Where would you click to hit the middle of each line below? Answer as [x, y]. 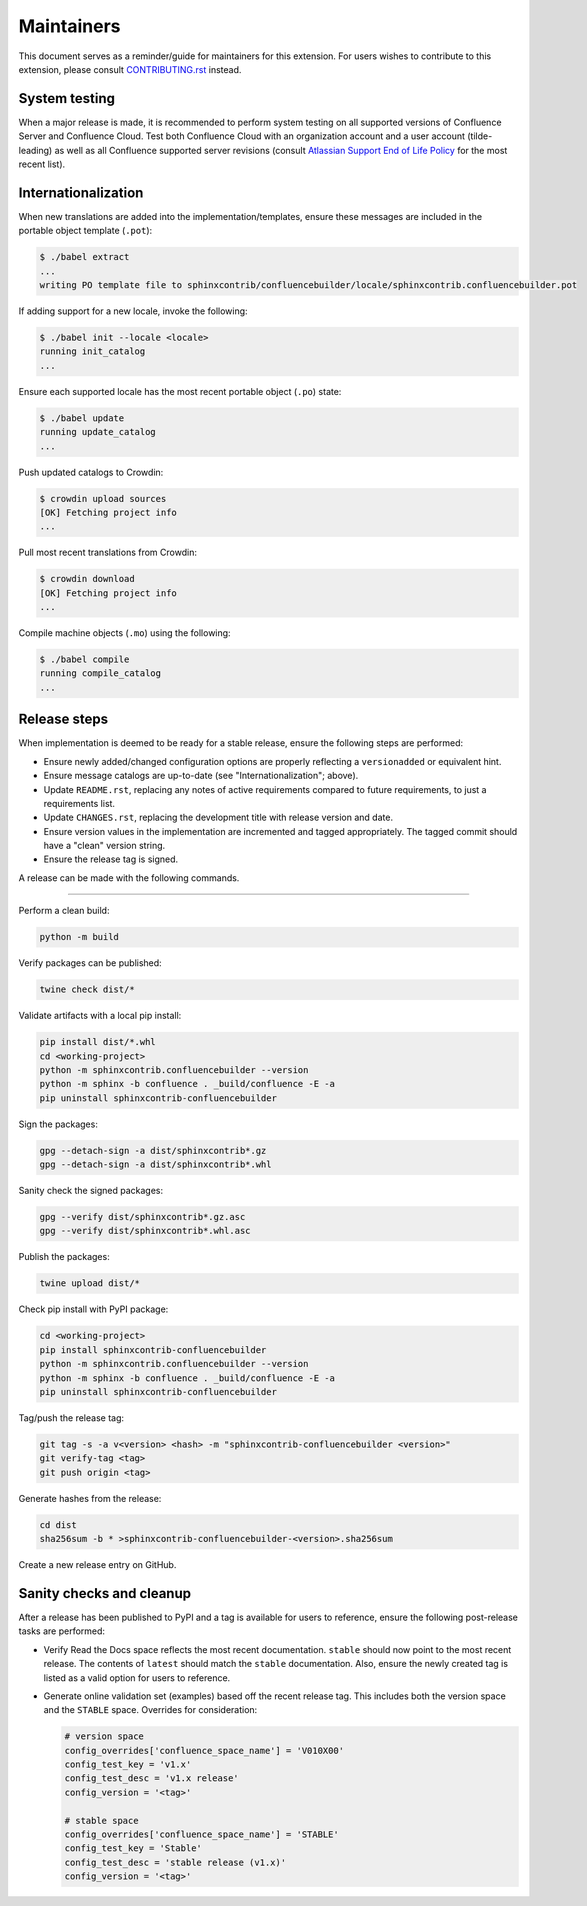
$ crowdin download [87, 579]
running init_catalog [92, 351]
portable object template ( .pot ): [85, 231]
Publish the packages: [64, 1257]
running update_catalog [98, 432]
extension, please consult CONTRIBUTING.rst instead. [130, 69]
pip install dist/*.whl [98, 1042]
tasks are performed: [61, 1631]
